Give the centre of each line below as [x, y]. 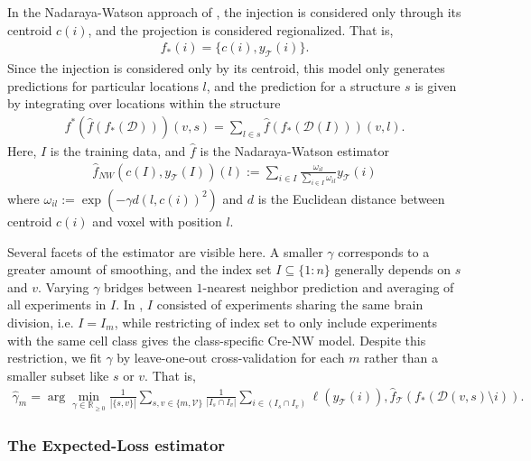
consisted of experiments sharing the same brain [290, 304]
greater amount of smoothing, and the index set [140, 269]
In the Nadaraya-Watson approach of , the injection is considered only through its [234, 12]
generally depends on [392, 269]
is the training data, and [118, 150]
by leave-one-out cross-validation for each [231, 358]
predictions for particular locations [103, 85]
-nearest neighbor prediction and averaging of [328, 286]
